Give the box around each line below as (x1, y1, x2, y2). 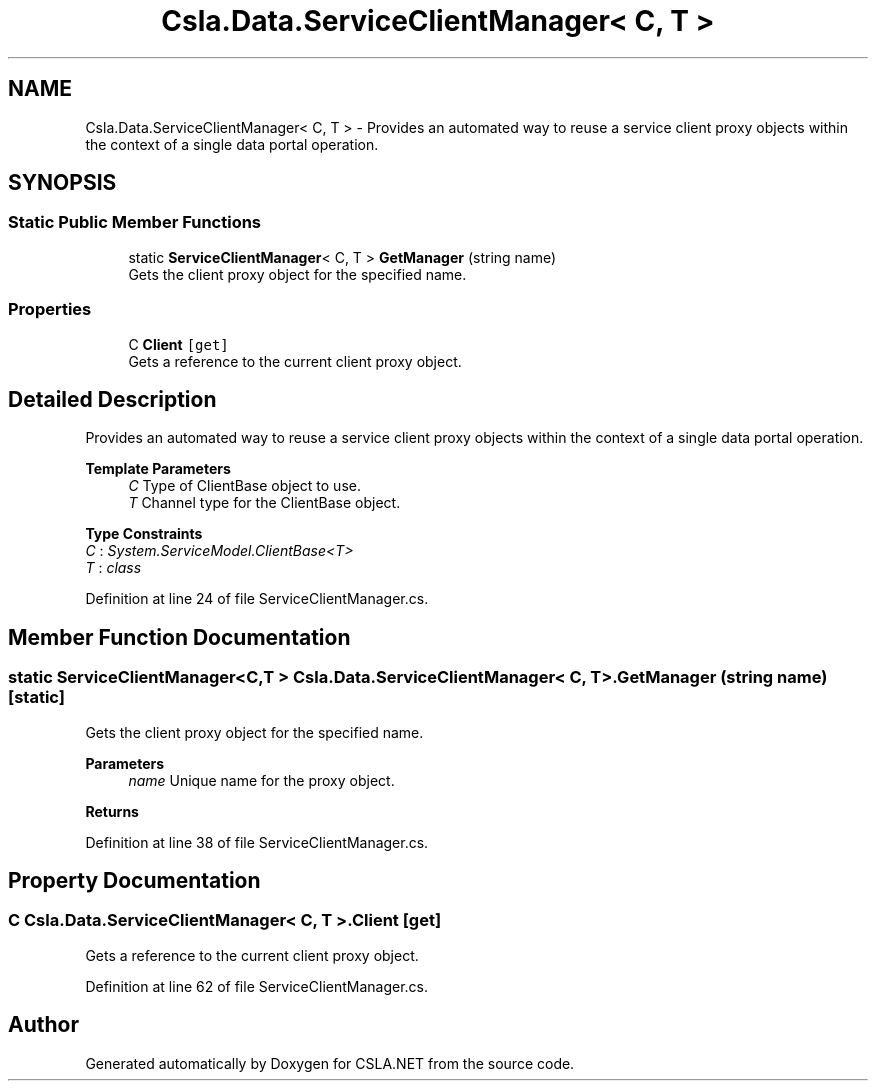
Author (8, 1012, 79, 1038)
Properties (8, 299, 92, 320)
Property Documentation (8, 868, 261, 894)
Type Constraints (85, 525, 203, 543)
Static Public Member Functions (8, 212, 262, 233)
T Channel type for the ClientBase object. (128, 494, 401, 512)
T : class (85, 559, 142, 577)
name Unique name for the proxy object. (128, 771, 395, 789)
